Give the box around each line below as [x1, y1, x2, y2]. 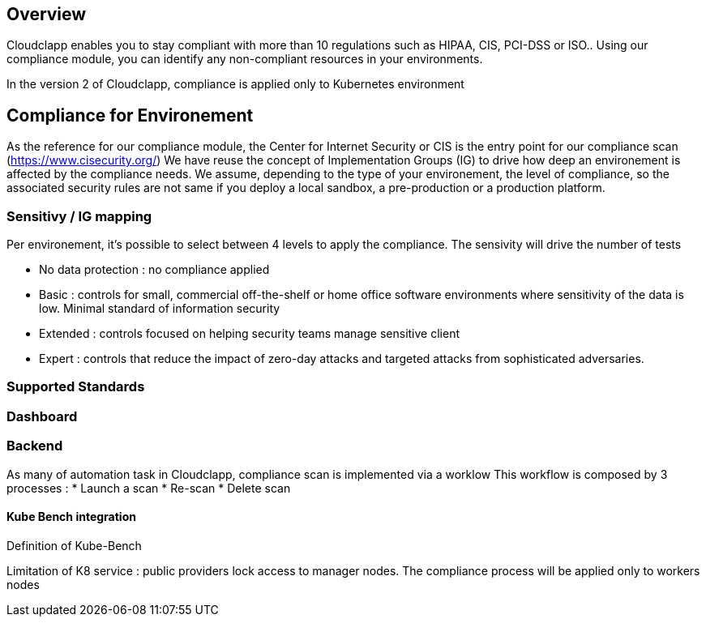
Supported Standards [6, 378, 145, 395]
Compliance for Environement [6, 105, 254, 126]
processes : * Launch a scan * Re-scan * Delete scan [6, 480, 291, 495]
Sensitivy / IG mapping [6, 207, 152, 224]
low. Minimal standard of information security [39, 301, 280, 316]
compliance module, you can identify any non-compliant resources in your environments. [6, 52, 483, 66]
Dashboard [6, 408, 78, 425]
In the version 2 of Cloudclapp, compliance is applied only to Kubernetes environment [6, 77, 464, 92]
